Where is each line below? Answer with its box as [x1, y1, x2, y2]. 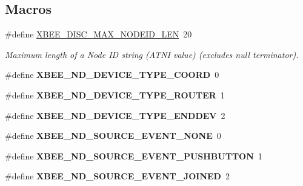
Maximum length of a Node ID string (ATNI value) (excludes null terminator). [5, 48, 299, 60]
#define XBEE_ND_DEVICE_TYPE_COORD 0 [5, 68, 219, 81]
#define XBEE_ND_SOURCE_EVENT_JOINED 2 [5, 170, 230, 182]
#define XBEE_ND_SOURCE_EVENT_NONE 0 [5, 129, 221, 142]
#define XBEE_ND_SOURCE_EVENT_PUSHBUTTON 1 [5, 149, 262, 162]
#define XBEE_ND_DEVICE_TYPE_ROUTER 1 [5, 88, 225, 101]
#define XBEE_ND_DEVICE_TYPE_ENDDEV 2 [5, 109, 225, 121]
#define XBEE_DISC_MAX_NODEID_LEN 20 [5, 28, 192, 40]
